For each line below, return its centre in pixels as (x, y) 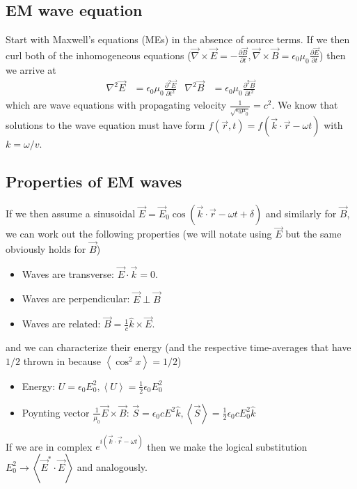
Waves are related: (61, 324)
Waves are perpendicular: (76, 298)
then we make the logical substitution (227, 446)
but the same (314, 234)
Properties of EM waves (94, 181)
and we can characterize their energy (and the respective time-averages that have (178, 347)
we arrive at (31, 69)
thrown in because (62, 360)
